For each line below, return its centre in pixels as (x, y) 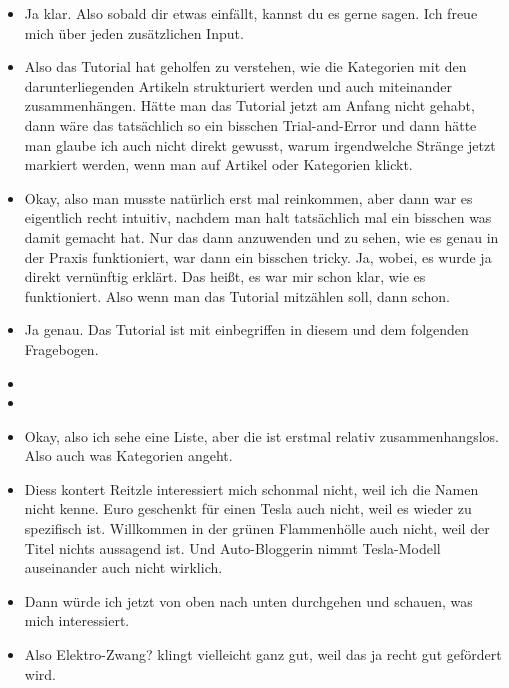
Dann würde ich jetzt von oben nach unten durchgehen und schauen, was (248, 600)
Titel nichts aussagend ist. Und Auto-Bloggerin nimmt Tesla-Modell (232, 547)
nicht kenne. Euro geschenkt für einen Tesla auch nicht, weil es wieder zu (248, 508)
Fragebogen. (61, 348)
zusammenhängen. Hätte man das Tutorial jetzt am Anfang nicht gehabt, (249, 105)
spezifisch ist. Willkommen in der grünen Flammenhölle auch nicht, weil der (257, 528)
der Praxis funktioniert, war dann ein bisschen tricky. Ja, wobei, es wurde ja (258, 256)
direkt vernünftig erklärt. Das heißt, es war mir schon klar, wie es (225, 276)
